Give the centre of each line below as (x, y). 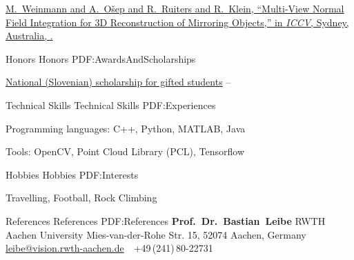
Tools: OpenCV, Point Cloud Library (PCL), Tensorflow (125, 151)
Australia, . (29, 36)
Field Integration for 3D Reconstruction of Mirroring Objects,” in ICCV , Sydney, (177, 22)
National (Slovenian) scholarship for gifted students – (118, 82)
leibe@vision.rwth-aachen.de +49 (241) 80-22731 (109, 248)
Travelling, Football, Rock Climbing (81, 198)
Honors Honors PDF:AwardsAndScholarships (101, 58)
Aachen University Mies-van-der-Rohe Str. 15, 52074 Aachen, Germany (156, 234)
